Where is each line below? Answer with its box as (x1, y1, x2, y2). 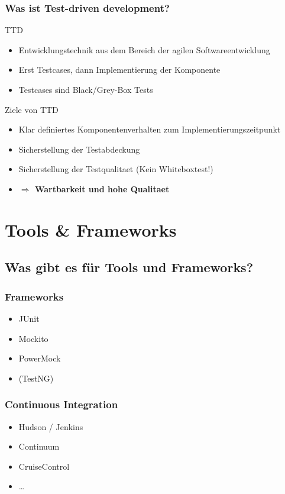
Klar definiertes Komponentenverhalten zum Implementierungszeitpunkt (18, 123, 281, 135)
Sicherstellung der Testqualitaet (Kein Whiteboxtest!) (18, 163, 213, 175)
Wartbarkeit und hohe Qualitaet (34, 182, 170, 195)
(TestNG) (18, 372, 54, 384)
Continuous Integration (5, 397, 118, 412)
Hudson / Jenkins (18, 420, 83, 432)
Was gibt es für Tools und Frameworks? (5, 258, 254, 276)
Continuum (18, 440, 60, 453)
